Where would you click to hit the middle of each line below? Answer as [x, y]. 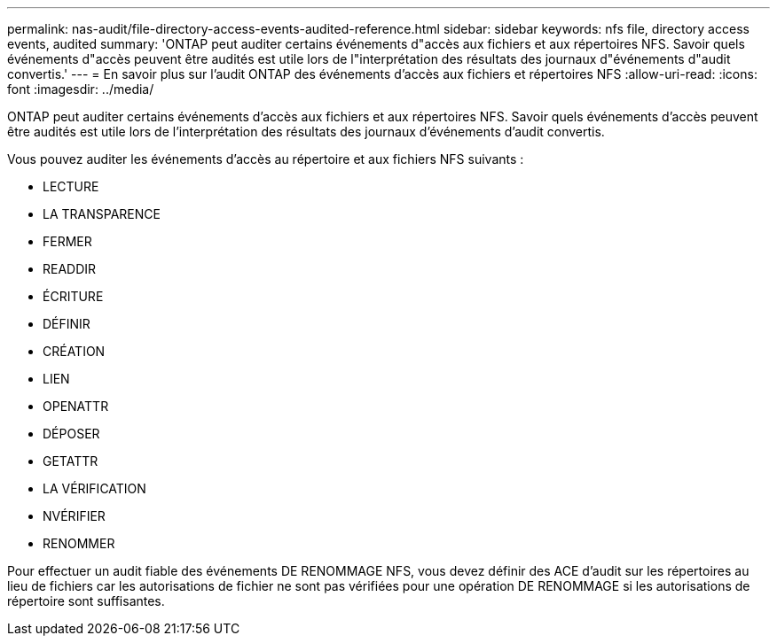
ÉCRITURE [73, 296]
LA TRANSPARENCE [102, 214]
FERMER [67, 241]
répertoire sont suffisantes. [86, 601]
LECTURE [71, 186]
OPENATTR [76, 406]
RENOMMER [79, 543]
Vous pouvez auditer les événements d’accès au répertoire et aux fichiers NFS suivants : [266, 159]
